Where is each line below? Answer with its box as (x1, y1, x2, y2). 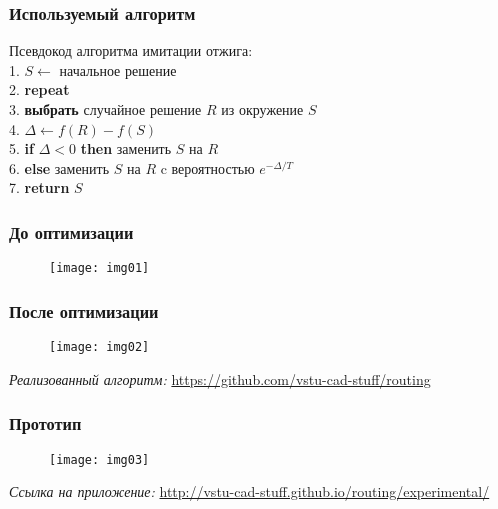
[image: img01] (49, 261, 150, 276)
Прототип (9, 411, 82, 436)
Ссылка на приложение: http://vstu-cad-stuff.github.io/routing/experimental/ (9, 481, 490, 502)
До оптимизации (9, 219, 134, 244)
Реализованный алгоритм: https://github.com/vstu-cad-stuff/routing (9, 368, 431, 389)
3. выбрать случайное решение (9, 99, 202, 119)
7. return (9, 177, 70, 198)
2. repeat (9, 79, 70, 100)
